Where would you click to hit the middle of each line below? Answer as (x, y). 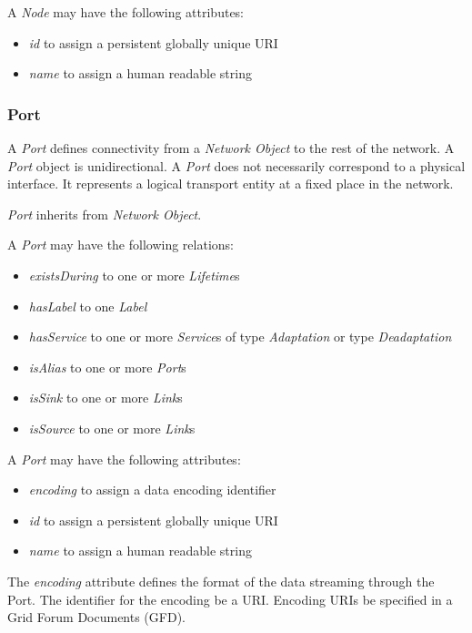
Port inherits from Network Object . (105, 214)
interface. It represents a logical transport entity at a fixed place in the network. (231, 184)
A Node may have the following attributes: (126, 12)
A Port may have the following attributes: (124, 459)
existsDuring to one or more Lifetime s (134, 275)
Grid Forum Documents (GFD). (96, 617)
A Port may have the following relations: (121, 245)
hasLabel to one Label (88, 306)
